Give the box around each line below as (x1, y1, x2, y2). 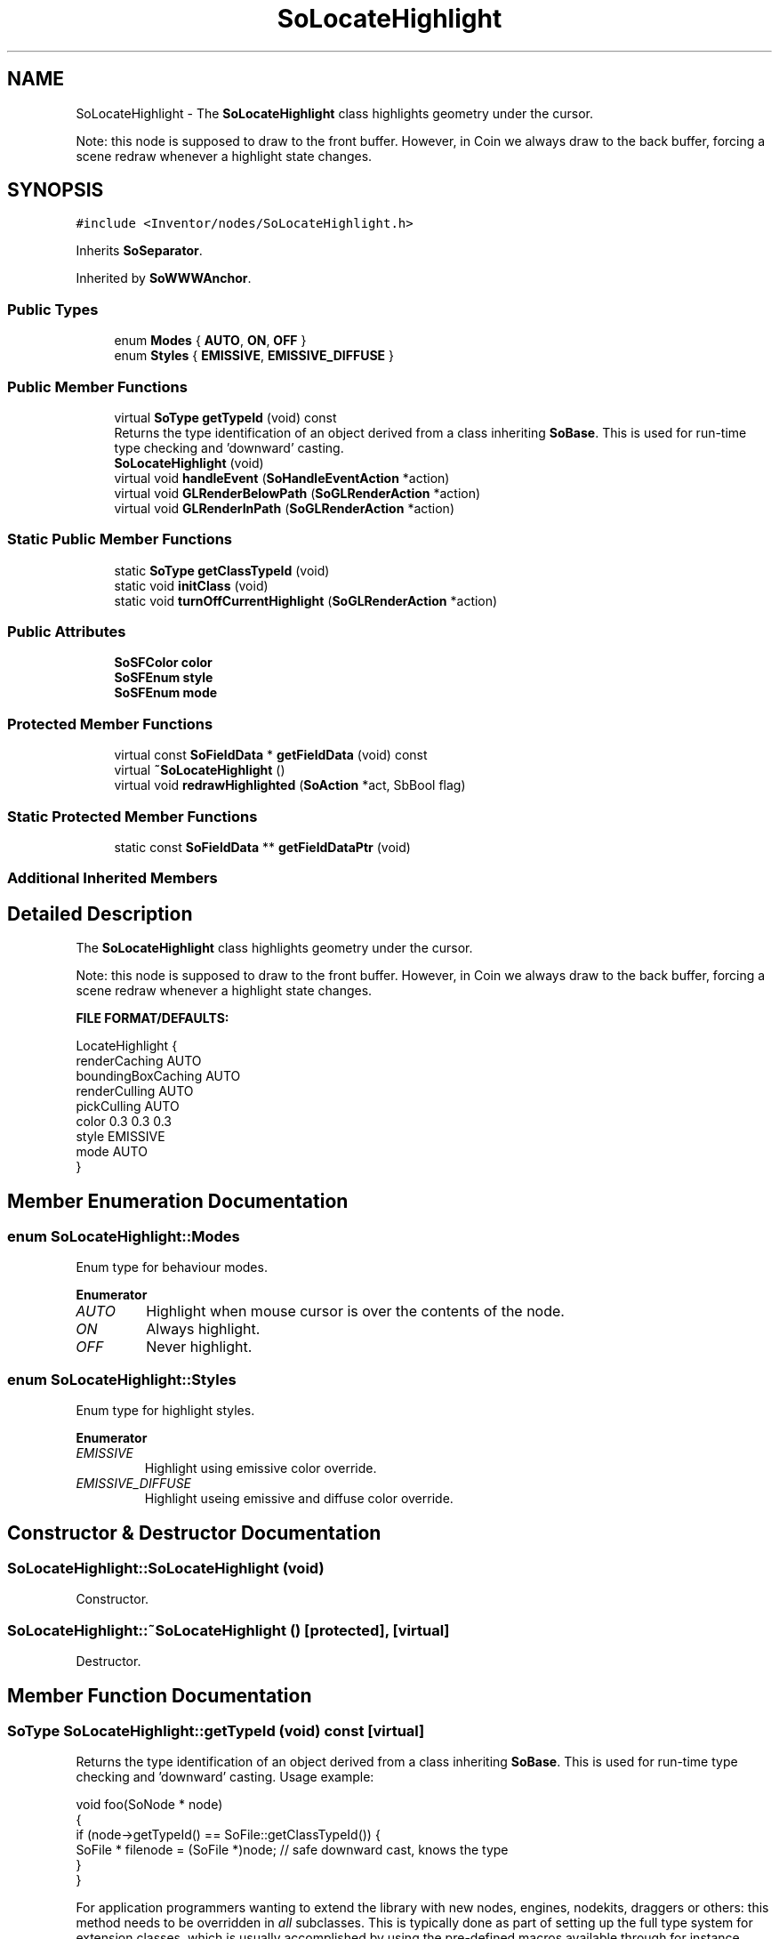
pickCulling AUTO (76, 1098, 180, 1114)
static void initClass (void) (114, 577, 269, 593)
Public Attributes (7, 623, 126, 641)
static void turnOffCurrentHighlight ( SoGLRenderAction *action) (114, 592, 498, 608)
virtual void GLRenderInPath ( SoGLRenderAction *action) (114, 500, 454, 516)
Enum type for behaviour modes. (76, 1259, 268, 1275)
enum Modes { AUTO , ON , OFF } (114, 333, 307, 349)
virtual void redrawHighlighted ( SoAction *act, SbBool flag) (114, 777, 466, 793)
